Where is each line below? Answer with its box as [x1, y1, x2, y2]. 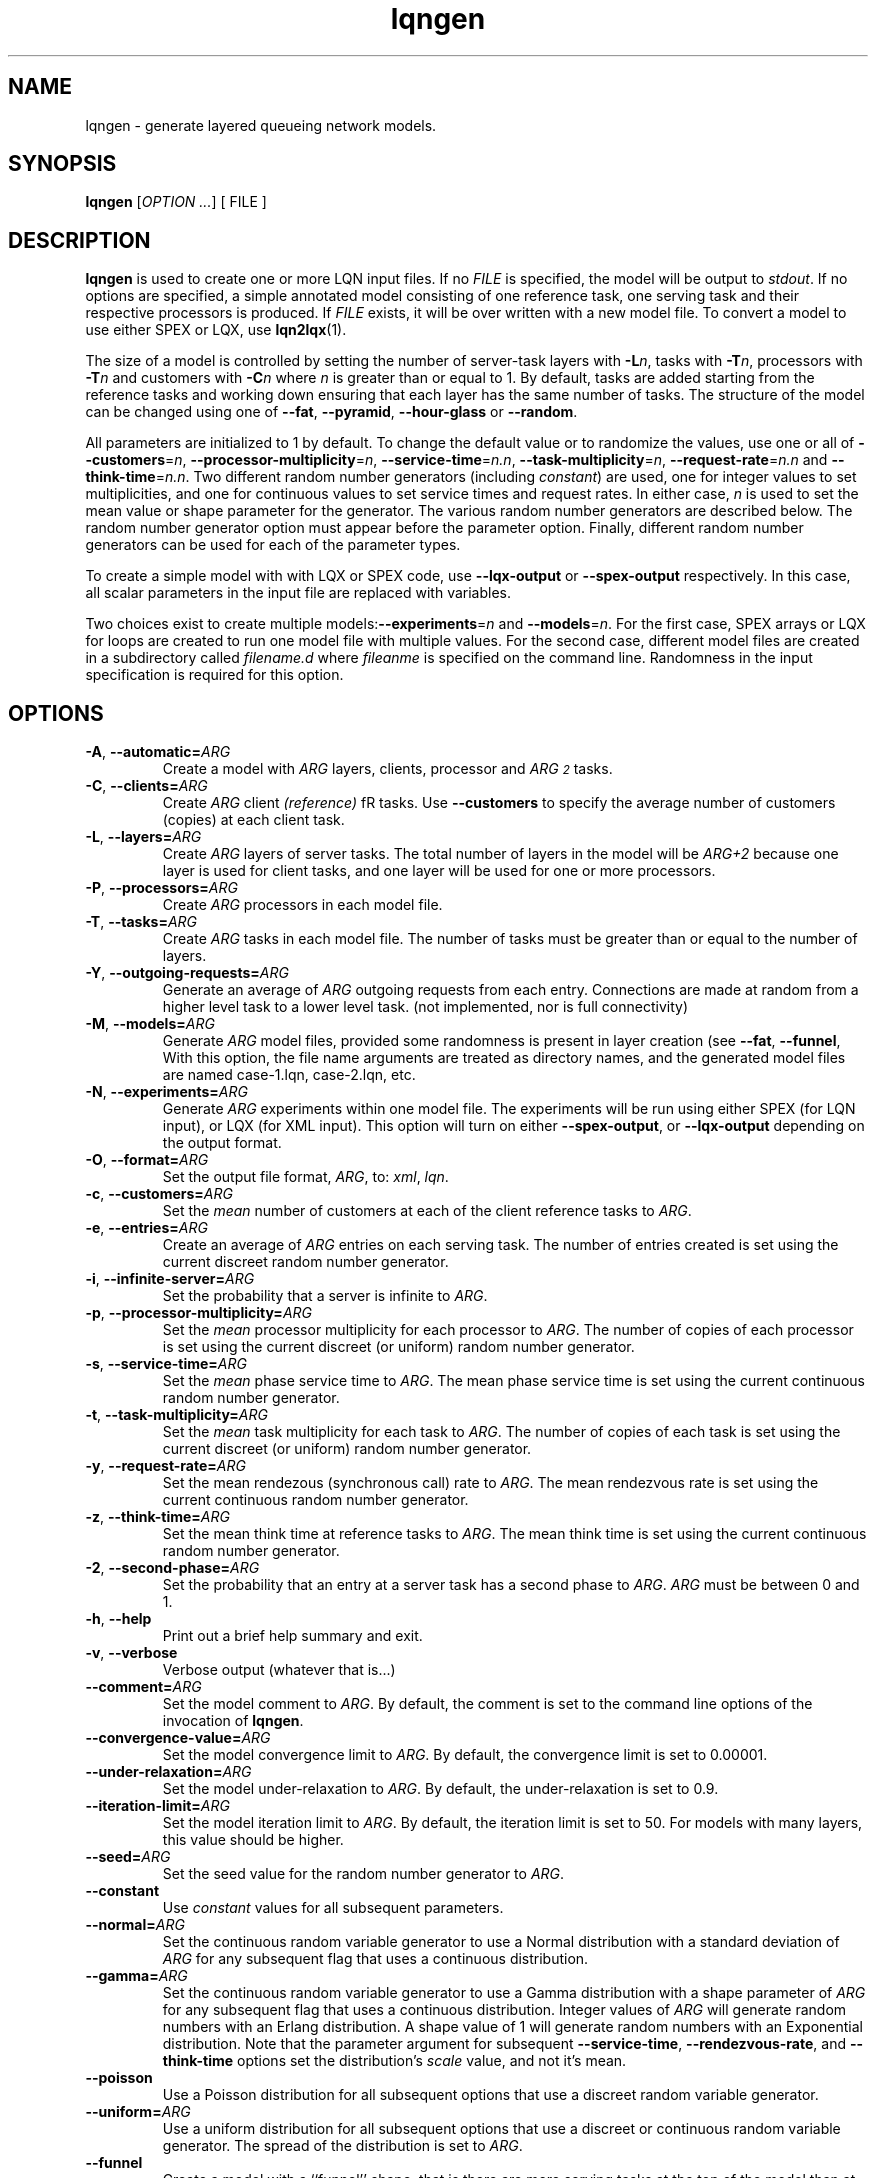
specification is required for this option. [85, 666, 344, 684]
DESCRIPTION [8, 227, 151, 253]
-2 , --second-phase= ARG [85, 1559, 260, 1577]
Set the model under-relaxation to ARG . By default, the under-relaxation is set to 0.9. [162, 1780, 719, 1798]
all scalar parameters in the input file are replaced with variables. [85, 584, 512, 602]
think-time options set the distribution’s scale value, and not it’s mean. [162, 2052, 627, 2070]
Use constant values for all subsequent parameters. [162, 1899, 504, 1917]
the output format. [162, 1134, 282, 1152]
